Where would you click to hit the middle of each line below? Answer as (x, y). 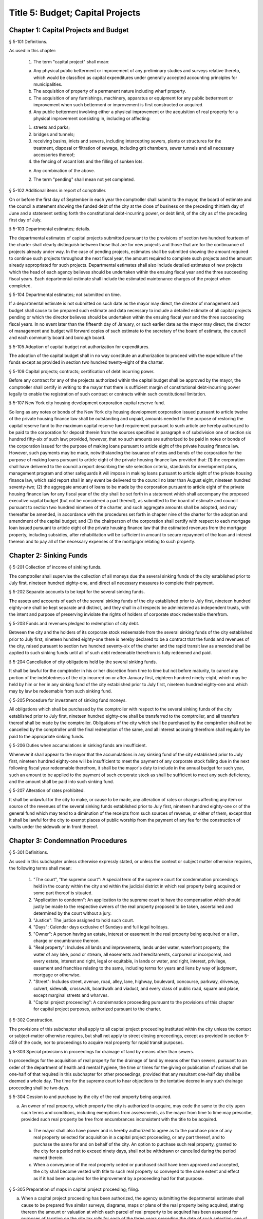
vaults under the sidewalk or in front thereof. (54, 827)
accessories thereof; (54, 155)
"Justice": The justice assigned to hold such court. (84, 920)
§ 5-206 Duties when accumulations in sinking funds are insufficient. (78, 746)
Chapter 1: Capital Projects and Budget (69, 30)
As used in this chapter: (33, 51)
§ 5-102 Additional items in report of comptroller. (58, 191)
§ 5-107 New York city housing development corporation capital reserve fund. (87, 403)
